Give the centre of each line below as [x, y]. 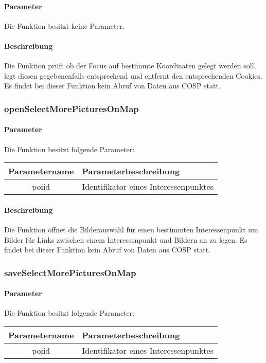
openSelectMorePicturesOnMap [72, 108]
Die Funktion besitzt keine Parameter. [65, 25]
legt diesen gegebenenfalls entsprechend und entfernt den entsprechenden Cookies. [133, 75]
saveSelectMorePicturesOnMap [70, 272]
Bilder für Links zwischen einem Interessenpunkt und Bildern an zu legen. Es [126, 239]
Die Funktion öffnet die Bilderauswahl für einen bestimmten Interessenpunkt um [131, 229]
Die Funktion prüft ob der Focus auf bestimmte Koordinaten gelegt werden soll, [130, 66]
